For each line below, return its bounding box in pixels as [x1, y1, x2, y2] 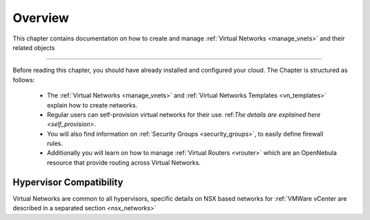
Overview [12, 10, 69, 25]
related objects [12, 43, 55, 51]
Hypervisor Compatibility [12, 176, 123, 188]
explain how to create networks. [47, 101, 138, 109]
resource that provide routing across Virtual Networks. [47, 158, 201, 167]
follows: [12, 75, 35, 84]
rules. [47, 139, 63, 147]
